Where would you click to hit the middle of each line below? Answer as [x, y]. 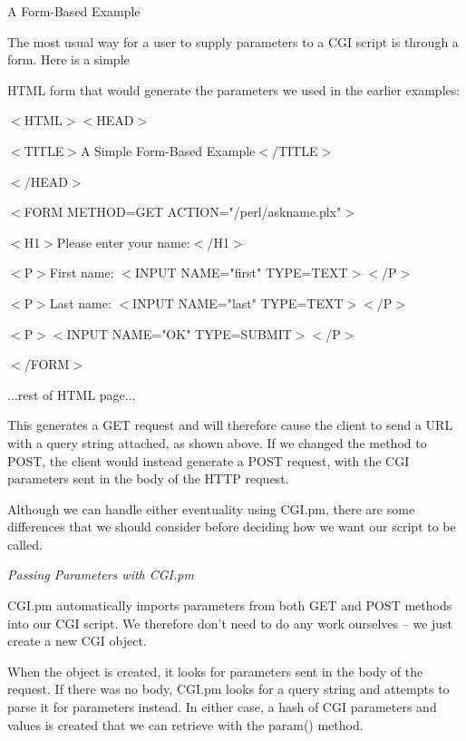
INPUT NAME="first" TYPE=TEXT [241, 273]
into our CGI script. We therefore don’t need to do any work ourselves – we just [230, 623]
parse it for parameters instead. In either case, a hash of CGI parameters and [222, 707]
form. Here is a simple [68, 59]
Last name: [80, 302]
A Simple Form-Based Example [168, 150]
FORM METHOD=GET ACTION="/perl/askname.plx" [183, 212]
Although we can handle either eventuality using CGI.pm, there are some [211, 508]
